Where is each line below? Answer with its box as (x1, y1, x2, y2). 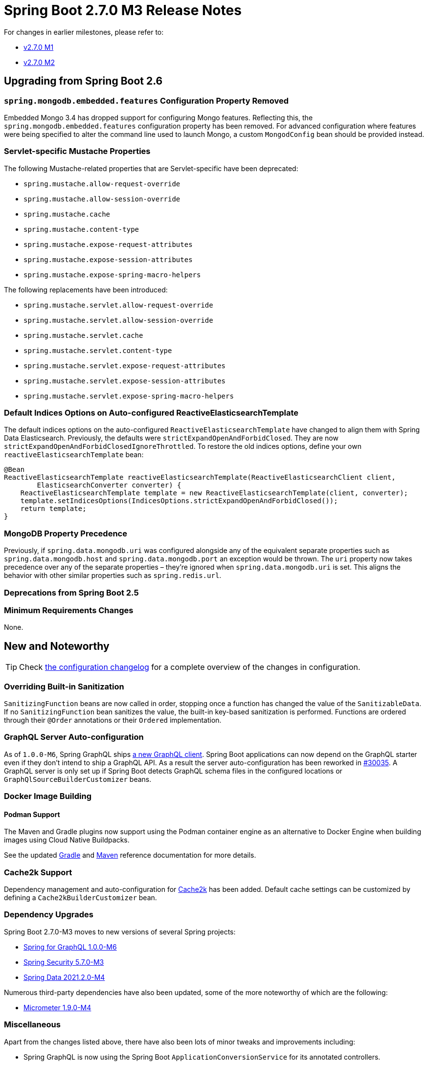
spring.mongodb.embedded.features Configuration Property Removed (4, 95, 289, 106)
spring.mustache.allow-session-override (23, 195, 180, 203)
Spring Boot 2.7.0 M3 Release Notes (4, 2, 242, 19)
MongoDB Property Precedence (4, 528, 127, 538)
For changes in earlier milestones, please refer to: (4, 27, 164, 36)
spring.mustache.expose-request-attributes (23, 240, 193, 248)
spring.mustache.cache (23, 210, 111, 218)
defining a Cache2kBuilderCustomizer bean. (4, 893, 157, 902)
